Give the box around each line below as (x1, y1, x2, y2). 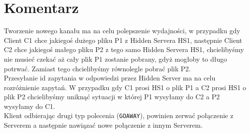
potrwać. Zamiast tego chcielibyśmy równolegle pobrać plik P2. (4, 63, 191, 73)
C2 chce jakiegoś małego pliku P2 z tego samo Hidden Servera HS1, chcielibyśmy (4, 44, 244, 54)
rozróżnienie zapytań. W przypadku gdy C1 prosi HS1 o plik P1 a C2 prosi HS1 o (4, 82, 247, 92)
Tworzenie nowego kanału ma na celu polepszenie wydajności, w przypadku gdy (4, 26, 240, 36)
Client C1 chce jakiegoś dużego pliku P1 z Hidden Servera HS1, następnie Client (4, 35, 242, 45)
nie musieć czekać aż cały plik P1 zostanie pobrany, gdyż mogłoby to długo (4, 53, 227, 64)
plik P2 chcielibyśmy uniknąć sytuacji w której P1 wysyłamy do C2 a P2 (4, 92, 220, 102)
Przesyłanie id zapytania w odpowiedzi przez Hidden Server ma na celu (4, 73, 216, 83)
